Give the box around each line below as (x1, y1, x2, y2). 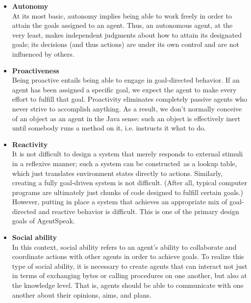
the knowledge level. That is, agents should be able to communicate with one (12, 280, 244, 290)
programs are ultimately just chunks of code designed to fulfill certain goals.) (12, 187, 243, 197)
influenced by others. (12, 48, 75, 59)
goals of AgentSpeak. (12, 216, 75, 226)
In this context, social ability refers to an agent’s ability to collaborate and (12, 241, 237, 252)
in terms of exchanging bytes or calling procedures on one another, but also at (12, 270, 247, 281)
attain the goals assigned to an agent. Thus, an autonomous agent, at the (12, 20, 233, 30)
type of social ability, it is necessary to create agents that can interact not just (12, 260, 248, 271)
